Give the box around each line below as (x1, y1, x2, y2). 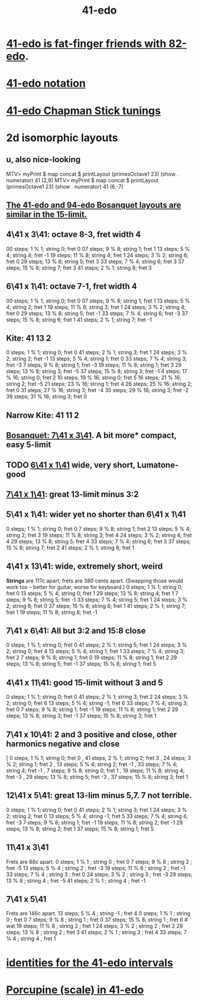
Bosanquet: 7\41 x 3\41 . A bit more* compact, (6, 431, 177, 441)
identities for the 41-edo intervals (6, 956, 173, 969)
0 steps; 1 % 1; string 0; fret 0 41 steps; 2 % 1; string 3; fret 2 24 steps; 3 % (6, 694, 189, 701)
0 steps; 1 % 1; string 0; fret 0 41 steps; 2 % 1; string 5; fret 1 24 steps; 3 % (6, 641, 187, 648)
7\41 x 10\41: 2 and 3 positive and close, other (6, 729, 177, 739)
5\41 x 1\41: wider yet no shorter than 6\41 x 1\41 (6, 510, 186, 520)
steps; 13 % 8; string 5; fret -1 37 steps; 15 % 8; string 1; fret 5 (6, 660, 157, 667)
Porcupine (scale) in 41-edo (6, 983, 144, 997)
